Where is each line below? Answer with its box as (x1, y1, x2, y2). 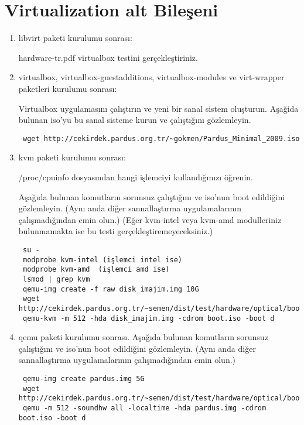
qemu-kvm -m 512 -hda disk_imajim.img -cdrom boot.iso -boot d (22, 314, 275, 323)
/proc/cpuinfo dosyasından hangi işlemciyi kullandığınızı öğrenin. (18, 170, 253, 183)
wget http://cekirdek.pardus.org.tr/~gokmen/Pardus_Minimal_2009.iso (22, 134, 300, 143)
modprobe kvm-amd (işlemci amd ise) (22, 265, 170, 274)
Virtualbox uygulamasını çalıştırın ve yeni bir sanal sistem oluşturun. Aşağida (18, 102, 299, 114)
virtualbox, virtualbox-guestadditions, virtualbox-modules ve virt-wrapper (18, 71, 285, 83)
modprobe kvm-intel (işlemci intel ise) (22, 255, 183, 264)
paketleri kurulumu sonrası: (18, 82, 117, 94)
